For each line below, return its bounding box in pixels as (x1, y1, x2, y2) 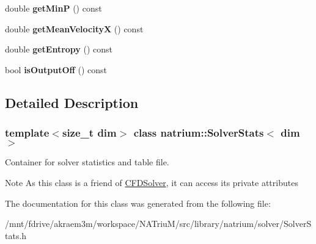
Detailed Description (5, 93, 139, 112)
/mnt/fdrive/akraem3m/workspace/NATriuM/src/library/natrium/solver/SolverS (5, 217, 312, 230)
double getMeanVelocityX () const (5, 22, 144, 35)
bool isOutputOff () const (5, 63, 108, 76)
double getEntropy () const (5, 43, 113, 56)
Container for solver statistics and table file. (5, 156, 169, 168)
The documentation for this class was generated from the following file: (5, 196, 271, 209)
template (5, 125, 50, 140)
